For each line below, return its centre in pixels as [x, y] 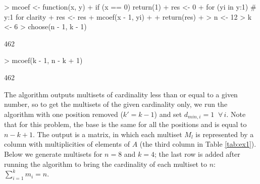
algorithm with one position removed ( [64, 114]
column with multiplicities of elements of [67, 144]
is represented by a [225, 134]
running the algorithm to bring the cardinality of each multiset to [106, 164]
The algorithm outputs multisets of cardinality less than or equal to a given [121, 94]
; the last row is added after [197, 154]
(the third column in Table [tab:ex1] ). [198, 144]
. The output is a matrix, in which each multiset [107, 134]
